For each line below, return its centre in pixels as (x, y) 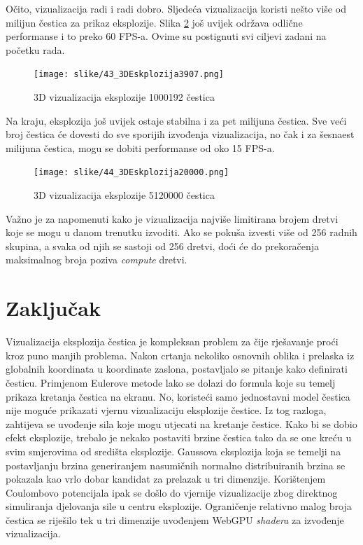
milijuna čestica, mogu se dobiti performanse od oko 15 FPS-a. (140, 147)
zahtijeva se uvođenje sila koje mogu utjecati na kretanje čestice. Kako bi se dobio (181, 423)
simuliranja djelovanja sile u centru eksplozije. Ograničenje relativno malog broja (179, 506)
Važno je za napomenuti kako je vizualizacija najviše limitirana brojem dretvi (172, 218)
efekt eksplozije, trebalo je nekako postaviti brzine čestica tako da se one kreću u (179, 437)
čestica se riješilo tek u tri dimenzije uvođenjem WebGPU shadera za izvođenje (175, 519)
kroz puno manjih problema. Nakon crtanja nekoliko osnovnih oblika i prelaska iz (180, 355)
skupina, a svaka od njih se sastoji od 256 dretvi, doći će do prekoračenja (163, 246)
